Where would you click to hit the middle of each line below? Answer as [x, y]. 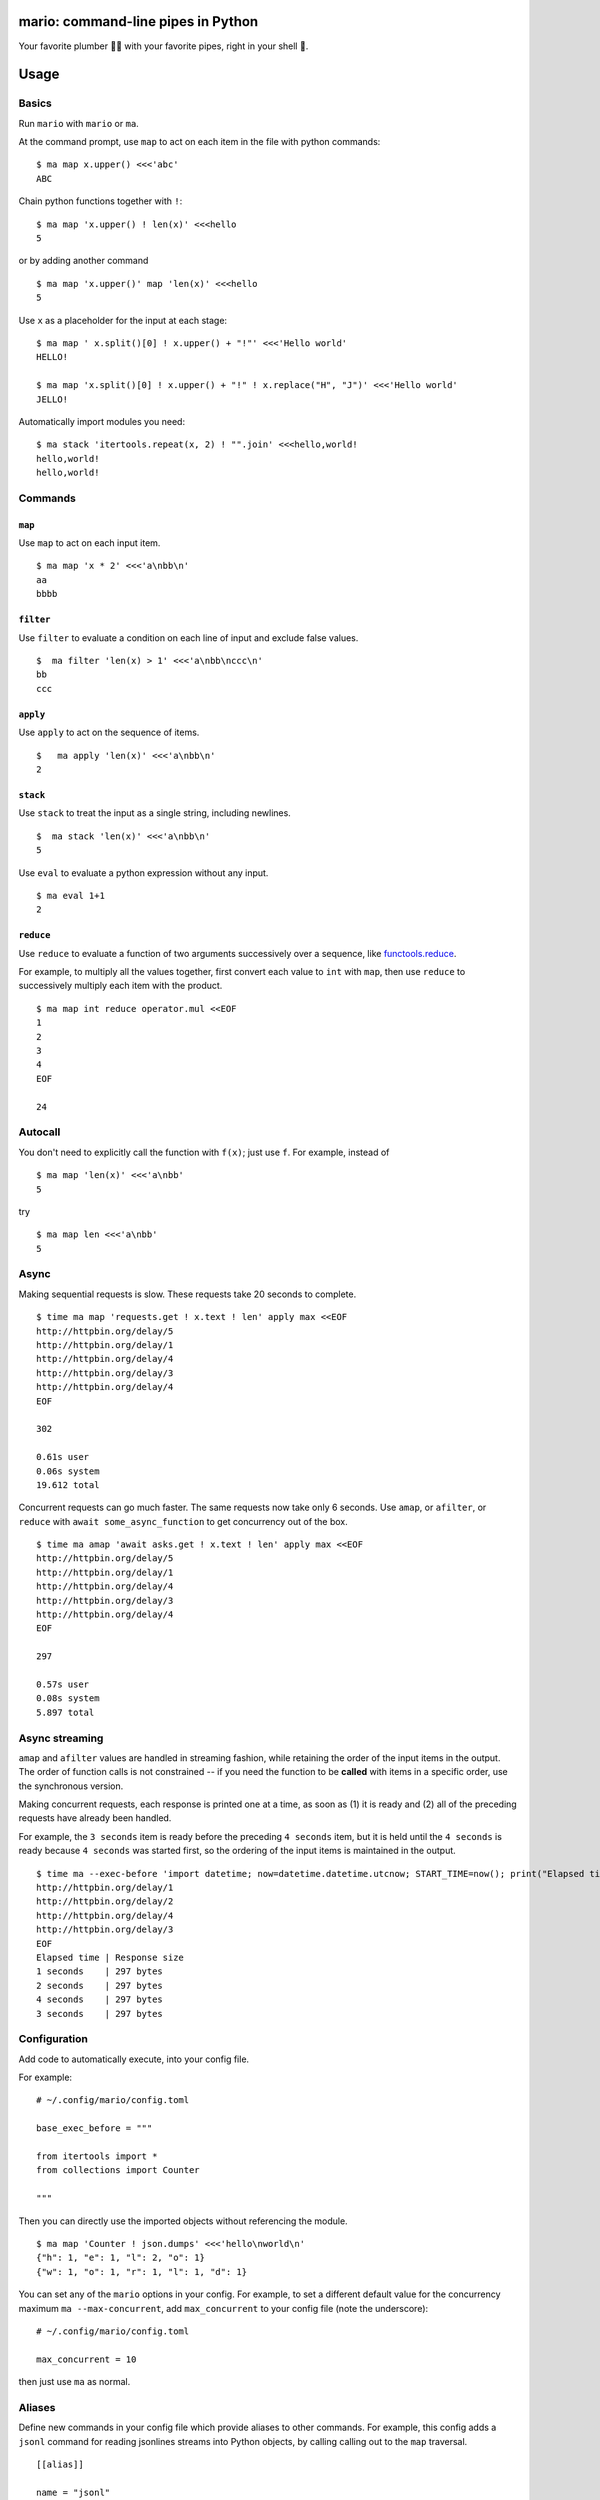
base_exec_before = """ [94, 2128]
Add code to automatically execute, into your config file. [134, 2059]
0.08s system [68, 1698]
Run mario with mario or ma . [78, 123]
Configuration [53, 2039]
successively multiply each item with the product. [120, 986]
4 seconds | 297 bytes [100, 1999]
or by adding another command [83, 261]
